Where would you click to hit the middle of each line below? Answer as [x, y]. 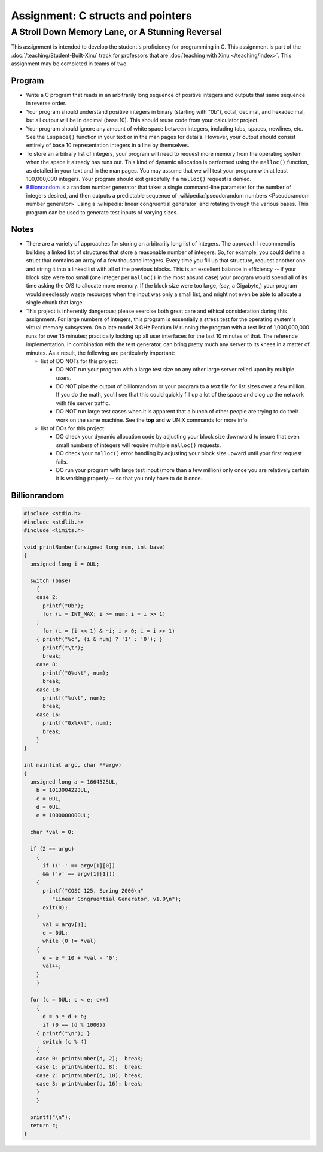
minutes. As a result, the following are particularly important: [100, 353]
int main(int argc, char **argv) [73, 765]
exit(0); [55, 907]
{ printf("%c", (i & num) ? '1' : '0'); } [99, 639]
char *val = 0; [52, 832]
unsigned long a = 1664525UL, [74, 781]
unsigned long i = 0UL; [65, 564]
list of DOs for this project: [73, 428]
